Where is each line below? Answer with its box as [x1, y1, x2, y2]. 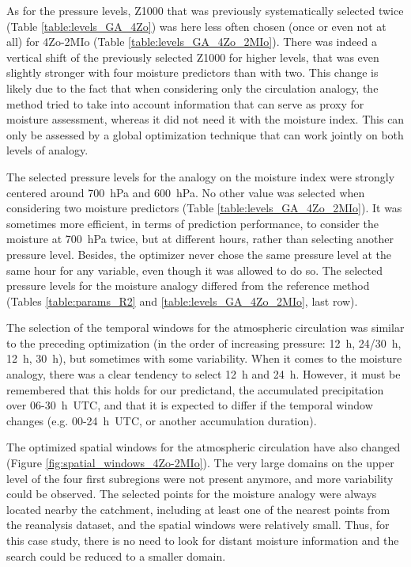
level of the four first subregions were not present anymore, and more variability [6, 470, 394, 486]
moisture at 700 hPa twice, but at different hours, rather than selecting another [6, 230, 394, 247]
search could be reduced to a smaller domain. [6, 547, 226, 564]
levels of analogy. [6, 142, 89, 158]
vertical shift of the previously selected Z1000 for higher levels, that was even [6, 48, 379, 65]
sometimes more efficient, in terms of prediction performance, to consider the [6, 215, 379, 231]
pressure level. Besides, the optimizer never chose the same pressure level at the [6, 245, 392, 262]
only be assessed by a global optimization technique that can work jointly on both [6, 126, 404, 143]
